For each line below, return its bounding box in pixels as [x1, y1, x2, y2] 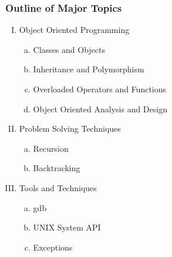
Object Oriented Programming [19, 24, 130, 36]
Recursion [33, 142, 69, 154]
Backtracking [33, 162, 80, 174]
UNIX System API [33, 221, 101, 233]
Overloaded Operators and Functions [33, 83, 167, 95]
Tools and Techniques [19, 181, 97, 193]
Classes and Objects [33, 43, 105, 55]
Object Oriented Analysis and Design [33, 102, 167, 115]
